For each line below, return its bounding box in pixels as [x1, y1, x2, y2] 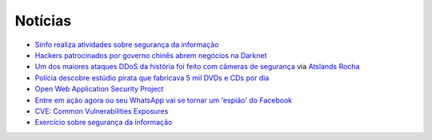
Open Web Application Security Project [34, 84, 164, 94]
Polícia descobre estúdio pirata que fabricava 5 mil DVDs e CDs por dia [34, 72, 270, 83]
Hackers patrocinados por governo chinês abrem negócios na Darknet [34, 50, 267, 60]
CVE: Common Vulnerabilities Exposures [34, 106, 169, 115]
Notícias [14, 12, 72, 29]
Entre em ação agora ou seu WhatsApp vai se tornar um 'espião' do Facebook [34, 95, 292, 105]
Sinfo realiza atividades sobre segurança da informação [34, 40, 219, 49]
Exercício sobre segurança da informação [34, 118, 173, 127]
